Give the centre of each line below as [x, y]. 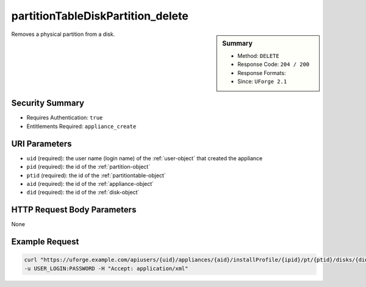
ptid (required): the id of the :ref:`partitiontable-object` [96, 175]
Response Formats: [262, 73]
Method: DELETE [259, 55]
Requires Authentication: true [65, 118]
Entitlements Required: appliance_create [81, 126]
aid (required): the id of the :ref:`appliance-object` [90, 183]
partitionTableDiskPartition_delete [100, 16]
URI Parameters [42, 143]
